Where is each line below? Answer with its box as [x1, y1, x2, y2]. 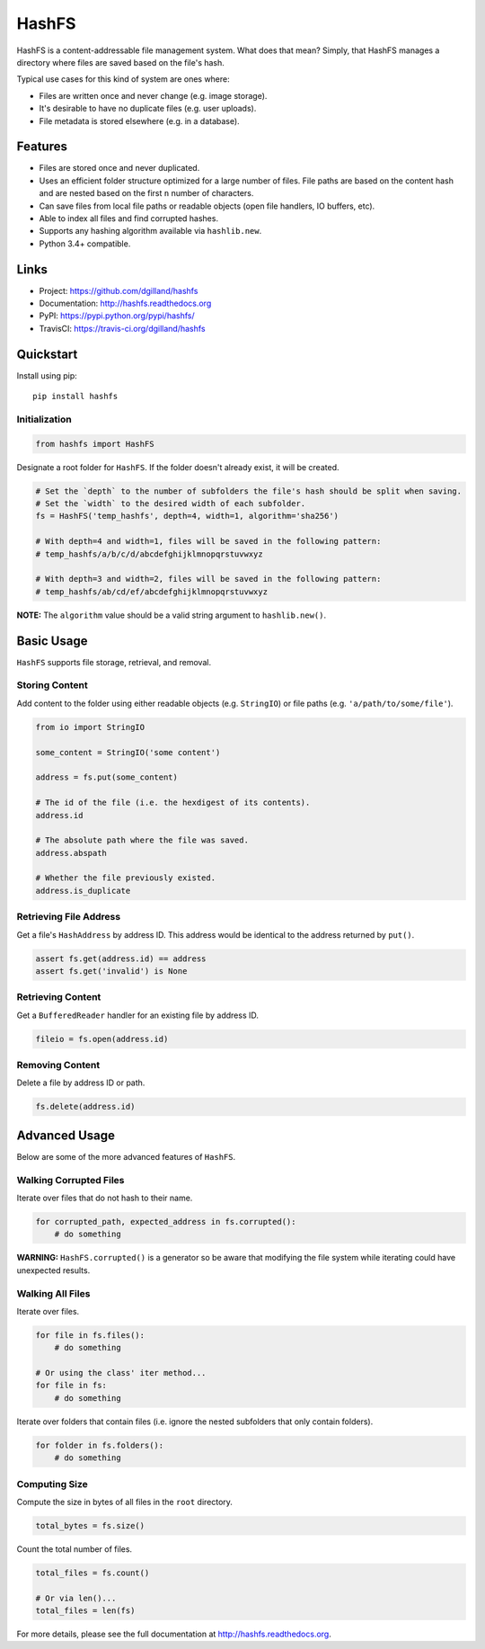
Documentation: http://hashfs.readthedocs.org [39, 298, 212, 309]
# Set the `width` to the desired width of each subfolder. [35, 499, 306, 509]
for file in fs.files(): [35, 1330, 145, 1340]
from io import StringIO [35, 722, 145, 732]
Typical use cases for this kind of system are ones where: [16, 74, 231, 85]
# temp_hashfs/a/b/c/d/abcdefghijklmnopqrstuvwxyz [35, 548, 264, 559]
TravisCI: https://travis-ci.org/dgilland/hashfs [39, 323, 206, 334]
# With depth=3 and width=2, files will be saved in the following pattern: [35, 574, 382, 584]
